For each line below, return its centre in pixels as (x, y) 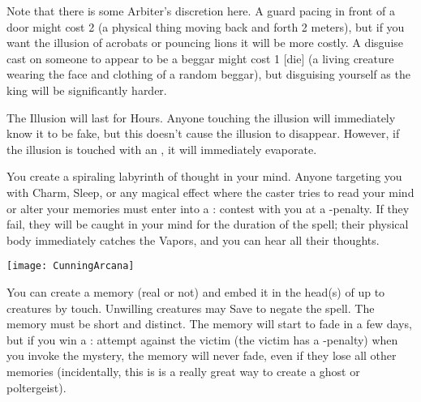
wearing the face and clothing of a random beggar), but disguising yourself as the (208, 74)
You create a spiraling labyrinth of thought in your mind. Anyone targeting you (204, 176)
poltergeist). (37, 387)
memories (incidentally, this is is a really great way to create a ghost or (183, 371)
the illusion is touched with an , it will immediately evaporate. (162, 149)
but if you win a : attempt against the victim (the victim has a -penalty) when (202, 339)
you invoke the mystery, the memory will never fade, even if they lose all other (202, 355)
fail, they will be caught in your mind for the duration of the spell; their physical (208, 224)
